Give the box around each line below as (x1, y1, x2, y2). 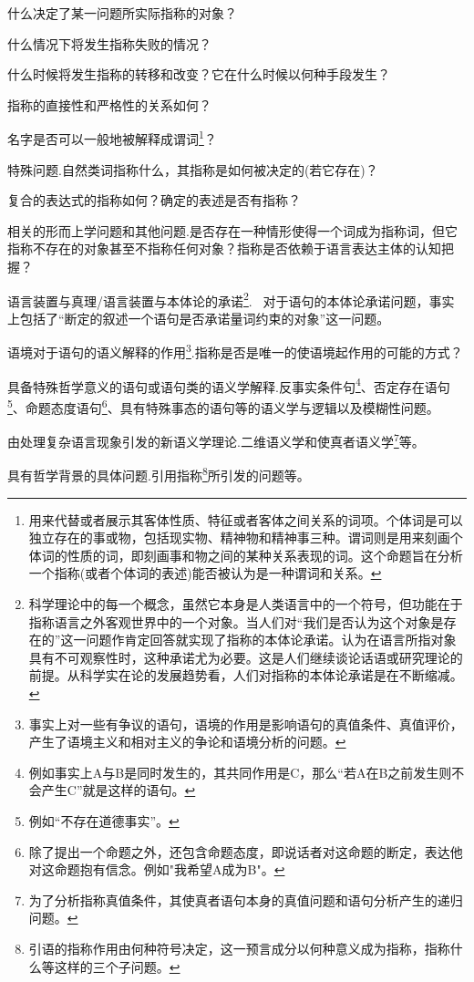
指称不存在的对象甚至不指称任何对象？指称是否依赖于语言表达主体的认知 (7, 239, 441, 258)
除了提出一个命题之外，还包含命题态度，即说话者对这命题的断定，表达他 (28, 842, 463, 861)
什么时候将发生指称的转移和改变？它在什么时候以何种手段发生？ (7, 65, 390, 84)
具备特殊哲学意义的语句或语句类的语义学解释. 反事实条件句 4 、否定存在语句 (7, 374, 450, 396)
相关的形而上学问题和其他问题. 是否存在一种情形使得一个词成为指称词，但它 (7, 221, 458, 240)
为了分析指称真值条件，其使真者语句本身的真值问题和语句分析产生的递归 (28, 890, 463, 909)
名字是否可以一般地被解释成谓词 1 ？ (7, 127, 217, 149)
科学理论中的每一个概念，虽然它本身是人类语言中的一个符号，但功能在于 (28, 594, 463, 614)
